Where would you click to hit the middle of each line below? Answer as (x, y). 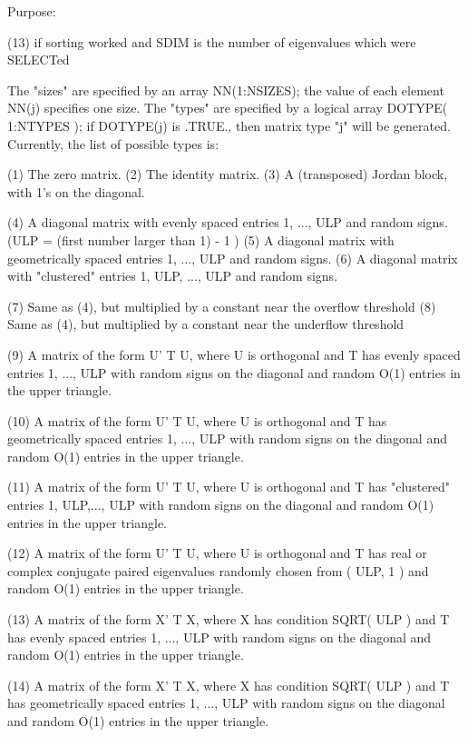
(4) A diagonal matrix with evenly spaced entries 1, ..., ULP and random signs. (228, 222)
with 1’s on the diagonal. (76, 191)
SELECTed (39, 60)
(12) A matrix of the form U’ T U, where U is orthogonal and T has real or (217, 553)
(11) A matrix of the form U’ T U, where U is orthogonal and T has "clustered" (229, 487)
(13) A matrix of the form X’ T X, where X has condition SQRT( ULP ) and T (229, 619)
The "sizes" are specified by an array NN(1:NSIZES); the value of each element (226, 90)
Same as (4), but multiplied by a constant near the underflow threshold (206, 324)
